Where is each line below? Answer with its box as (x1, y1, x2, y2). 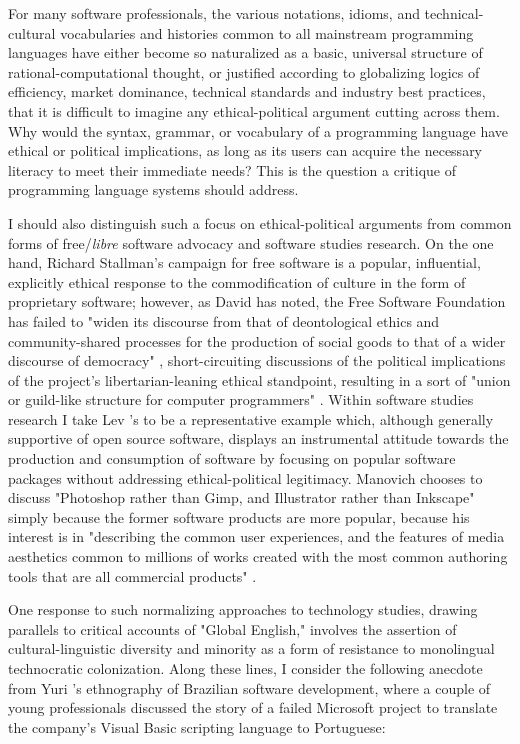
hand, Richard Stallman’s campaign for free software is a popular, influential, (8, 252, 481, 273)
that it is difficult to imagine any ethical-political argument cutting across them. (8, 100, 500, 121)
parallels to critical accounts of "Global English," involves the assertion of (8, 618, 457, 639)
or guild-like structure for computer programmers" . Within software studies (8, 389, 474, 410)
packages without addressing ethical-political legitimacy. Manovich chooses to (8, 467, 483, 488)
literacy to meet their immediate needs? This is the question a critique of (8, 159, 456, 180)
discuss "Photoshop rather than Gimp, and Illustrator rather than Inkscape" (8, 487, 475, 508)
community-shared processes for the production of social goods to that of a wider (8, 330, 506, 351)
